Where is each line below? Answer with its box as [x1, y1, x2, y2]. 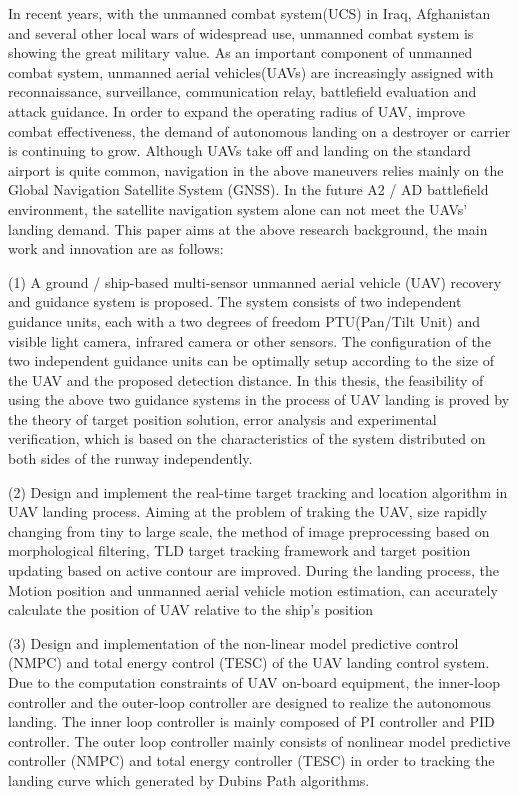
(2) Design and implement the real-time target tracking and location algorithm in [8, 481, 508, 502]
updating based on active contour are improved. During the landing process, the [8, 560, 500, 581]
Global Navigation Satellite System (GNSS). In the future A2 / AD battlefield [8, 179, 489, 200]
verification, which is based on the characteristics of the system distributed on [8, 428, 486, 449]
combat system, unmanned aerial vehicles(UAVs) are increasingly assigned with [8, 61, 494, 82]
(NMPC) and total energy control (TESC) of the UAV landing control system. [8, 652, 490, 673]
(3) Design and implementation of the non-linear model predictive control [8, 632, 459, 653]
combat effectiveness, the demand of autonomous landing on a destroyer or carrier [8, 120, 511, 141]
